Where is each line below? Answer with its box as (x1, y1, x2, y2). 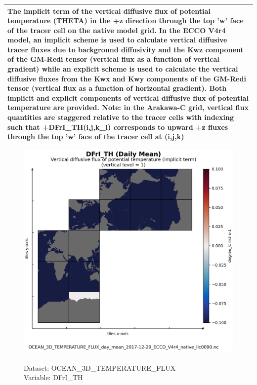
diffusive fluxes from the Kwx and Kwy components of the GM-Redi (7, 73, 246, 83)
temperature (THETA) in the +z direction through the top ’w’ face (7, 15, 244, 26)
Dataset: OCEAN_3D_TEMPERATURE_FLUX (24, 362, 176, 373)
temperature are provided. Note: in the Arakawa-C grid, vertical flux (7, 102, 249, 113)
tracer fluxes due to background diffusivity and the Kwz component (7, 44, 244, 54)
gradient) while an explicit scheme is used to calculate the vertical (7, 64, 238, 74)
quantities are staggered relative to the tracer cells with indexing (7, 112, 234, 122)
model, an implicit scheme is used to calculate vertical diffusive (7, 35, 227, 45)
